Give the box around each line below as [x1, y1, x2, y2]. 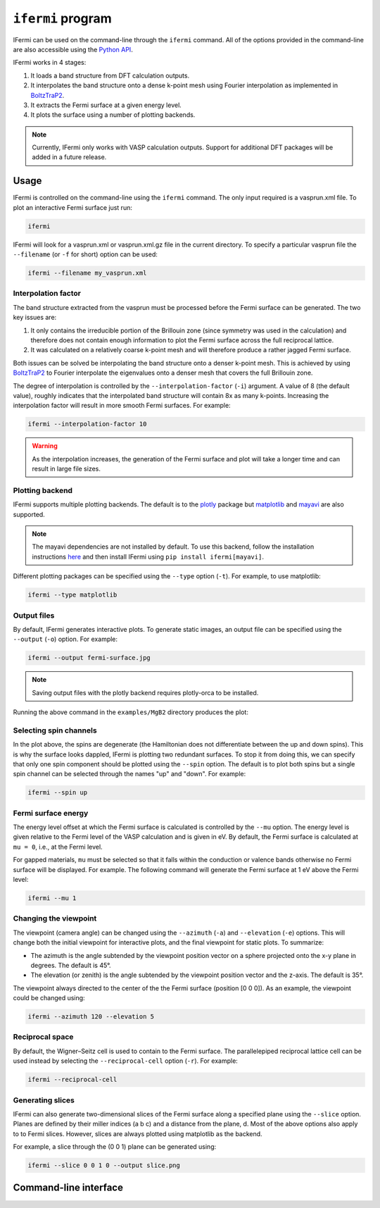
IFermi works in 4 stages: [13, 58, 87, 67]
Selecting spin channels [13, 726, 98, 735]
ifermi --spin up [27, 789, 88, 797]
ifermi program [13, 11, 112, 26]
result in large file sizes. [32, 465, 101, 473]
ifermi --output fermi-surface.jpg [27, 654, 151, 662]
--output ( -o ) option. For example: [13, 635, 118, 644]
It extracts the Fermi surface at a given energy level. [30, 101, 182, 109]
